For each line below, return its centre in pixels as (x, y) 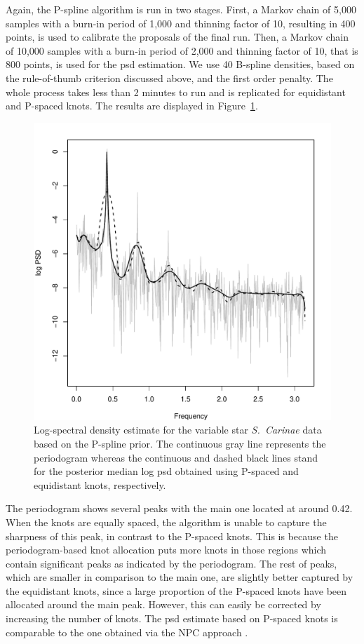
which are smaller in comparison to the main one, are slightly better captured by (180, 577)
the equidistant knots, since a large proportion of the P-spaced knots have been (176, 590)
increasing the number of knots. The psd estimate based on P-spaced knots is (172, 618)
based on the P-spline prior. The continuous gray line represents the (180, 443)
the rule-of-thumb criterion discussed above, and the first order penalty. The (169, 78)
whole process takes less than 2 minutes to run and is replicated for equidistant (176, 92)
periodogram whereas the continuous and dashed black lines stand (176, 457)
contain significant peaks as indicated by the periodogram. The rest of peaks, (171, 563)
